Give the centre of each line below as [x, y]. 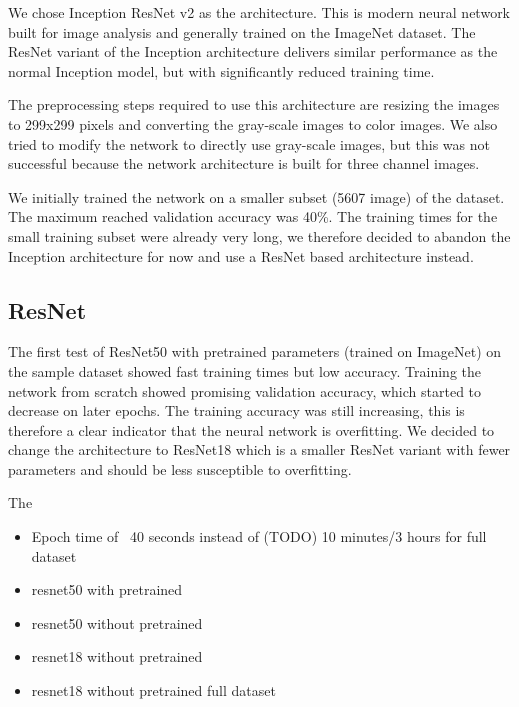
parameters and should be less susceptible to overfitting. [180, 468]
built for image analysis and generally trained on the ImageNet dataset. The [242, 31]
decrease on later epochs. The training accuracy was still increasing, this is [236, 410]
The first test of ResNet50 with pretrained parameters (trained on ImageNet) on [255, 351]
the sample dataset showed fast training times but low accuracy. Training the [244, 370]
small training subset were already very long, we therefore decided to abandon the [259, 235]
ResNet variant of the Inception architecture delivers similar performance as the [253, 51]
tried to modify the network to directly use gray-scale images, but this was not [249, 143]
